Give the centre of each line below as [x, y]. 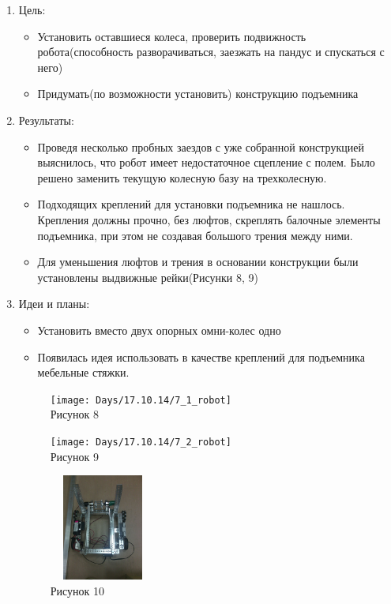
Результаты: [46, 120]
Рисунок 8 [75, 414]
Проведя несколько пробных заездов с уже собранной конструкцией [201, 146]
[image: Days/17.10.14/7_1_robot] [141, 400]
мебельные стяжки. [83, 372]
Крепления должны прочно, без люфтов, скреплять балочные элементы [209, 219]
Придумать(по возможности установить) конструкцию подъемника [198, 94]
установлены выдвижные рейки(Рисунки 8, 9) [148, 277]
